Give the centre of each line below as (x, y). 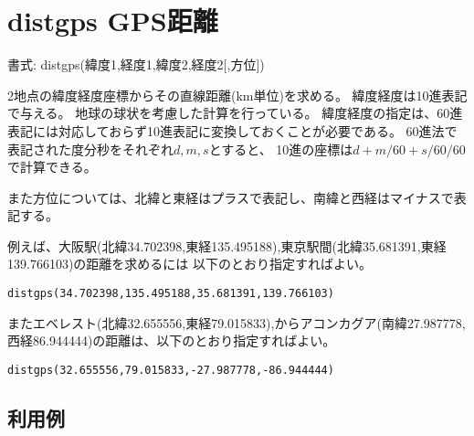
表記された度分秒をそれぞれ (90, 149)
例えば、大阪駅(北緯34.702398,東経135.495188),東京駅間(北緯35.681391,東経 (227, 245)
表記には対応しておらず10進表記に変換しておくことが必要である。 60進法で (232, 130)
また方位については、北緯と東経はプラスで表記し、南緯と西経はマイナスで (231, 197)
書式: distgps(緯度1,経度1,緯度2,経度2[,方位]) (136, 64)
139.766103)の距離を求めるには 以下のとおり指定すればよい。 (190, 264)
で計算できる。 (52, 167)
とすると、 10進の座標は (281, 149)
